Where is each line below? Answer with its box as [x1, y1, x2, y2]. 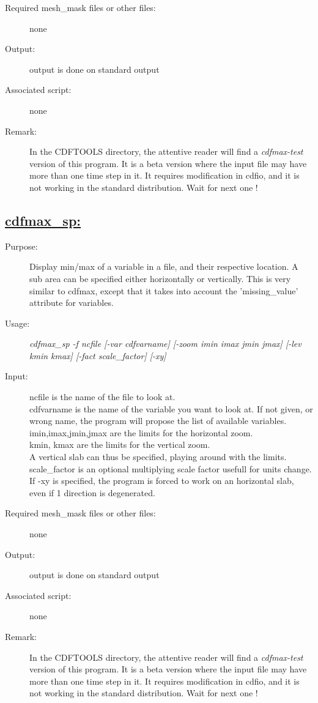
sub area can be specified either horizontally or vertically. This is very [29, 272, 291, 285]
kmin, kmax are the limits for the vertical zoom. [29, 438, 210, 451]
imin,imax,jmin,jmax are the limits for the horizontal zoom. [29, 426, 253, 439]
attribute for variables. [29, 296, 114, 309]
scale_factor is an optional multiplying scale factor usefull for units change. [29, 462, 312, 475]
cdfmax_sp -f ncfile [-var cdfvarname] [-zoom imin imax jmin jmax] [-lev [29, 337, 301, 350]
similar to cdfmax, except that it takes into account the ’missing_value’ [29, 284, 298, 297]
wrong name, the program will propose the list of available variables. [29, 414, 287, 427]
